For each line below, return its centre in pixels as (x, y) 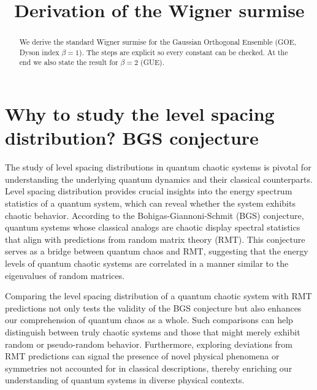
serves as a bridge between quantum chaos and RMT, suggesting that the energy (157, 251)
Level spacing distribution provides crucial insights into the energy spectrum (149, 191)
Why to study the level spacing (140, 114)
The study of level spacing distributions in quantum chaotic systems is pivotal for (158, 167)
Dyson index (39, 52)
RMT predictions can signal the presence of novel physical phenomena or (142, 356)
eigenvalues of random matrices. (65, 275)
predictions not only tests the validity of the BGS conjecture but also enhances (153, 308)
